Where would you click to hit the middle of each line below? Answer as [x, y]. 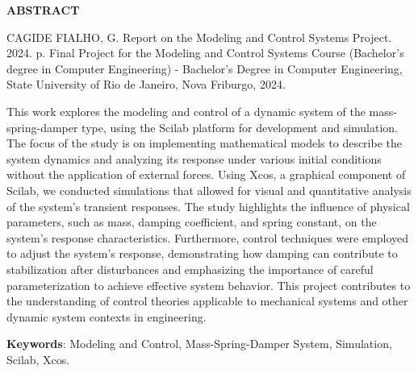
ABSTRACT [43, 10]
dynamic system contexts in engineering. [107, 316]
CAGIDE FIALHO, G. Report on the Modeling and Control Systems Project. [199, 37]
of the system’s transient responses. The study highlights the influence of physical [208, 206]
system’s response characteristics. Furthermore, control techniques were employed [208, 237]
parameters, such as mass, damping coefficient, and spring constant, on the [192, 222]
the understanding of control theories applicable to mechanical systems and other [207, 301]
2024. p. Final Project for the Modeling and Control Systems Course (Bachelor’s [205, 53]
